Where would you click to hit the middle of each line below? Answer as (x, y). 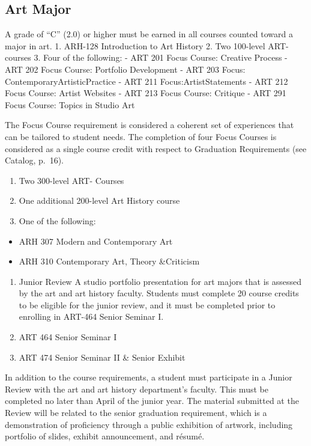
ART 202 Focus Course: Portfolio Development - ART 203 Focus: (125, 69)
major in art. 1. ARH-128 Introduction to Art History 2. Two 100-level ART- (147, 45)
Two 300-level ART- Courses (71, 180)
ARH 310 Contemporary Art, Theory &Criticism (109, 261)
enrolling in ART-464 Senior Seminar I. (91, 316)
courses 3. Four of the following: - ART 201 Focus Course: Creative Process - (146, 57)
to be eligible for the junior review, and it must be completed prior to (147, 304)
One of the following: (57, 220)
